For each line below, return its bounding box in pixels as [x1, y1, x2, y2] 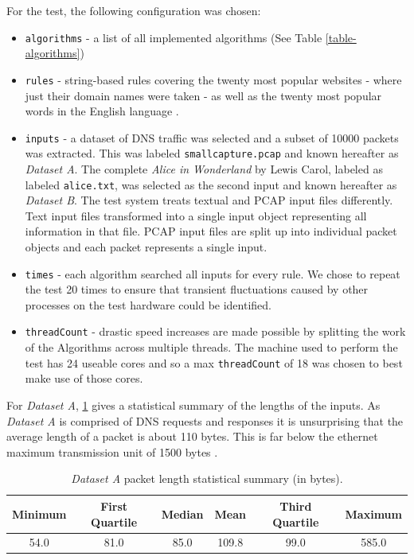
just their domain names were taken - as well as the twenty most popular [25, 87, 382, 103]
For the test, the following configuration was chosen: [6, 2, 261, 18]
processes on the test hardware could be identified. [25, 296, 271, 313]
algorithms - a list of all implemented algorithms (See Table [25, 29, 322, 45]
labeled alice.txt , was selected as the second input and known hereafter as [25, 176, 397, 192]
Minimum [12, 505, 67, 522]
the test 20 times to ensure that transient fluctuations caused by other [25, 281, 369, 297]
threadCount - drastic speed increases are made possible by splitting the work [25, 323, 406, 340]
